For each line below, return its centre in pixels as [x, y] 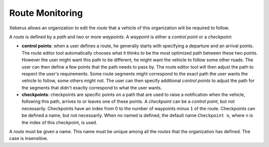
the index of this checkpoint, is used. [60, 122]
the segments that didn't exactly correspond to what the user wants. [92, 87]
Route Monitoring [46, 13]
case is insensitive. [29, 139]
